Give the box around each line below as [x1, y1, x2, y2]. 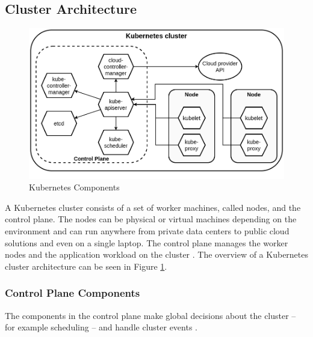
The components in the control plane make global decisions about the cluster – [5, 309, 296, 321]
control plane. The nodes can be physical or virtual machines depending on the [5, 213, 297, 225]
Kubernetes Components [29, 181, 120, 193]
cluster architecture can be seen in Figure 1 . [5, 260, 167, 272]
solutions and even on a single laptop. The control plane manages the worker [5, 236, 288, 249]
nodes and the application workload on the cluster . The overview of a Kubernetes [5, 248, 309, 261]
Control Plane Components [5, 285, 140, 300]
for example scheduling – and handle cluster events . [5, 321, 197, 333]
